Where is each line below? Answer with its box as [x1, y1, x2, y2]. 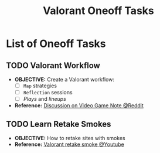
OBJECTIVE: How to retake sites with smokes [14, 135, 125, 141]
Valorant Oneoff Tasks [43, 4, 154, 18]
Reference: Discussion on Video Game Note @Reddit [14, 102, 144, 109]
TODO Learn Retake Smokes [6, 119, 111, 129]
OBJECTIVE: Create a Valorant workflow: [14, 76, 114, 83]
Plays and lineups [23, 96, 66, 103]
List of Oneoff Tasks [6, 37, 107, 50]
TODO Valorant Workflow [6, 60, 101, 70]
